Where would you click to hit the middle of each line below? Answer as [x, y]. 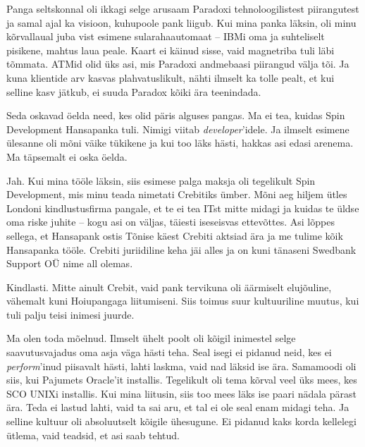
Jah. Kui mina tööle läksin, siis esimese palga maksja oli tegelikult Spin [161, 180]
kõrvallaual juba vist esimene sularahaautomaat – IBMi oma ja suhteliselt [166, 36]
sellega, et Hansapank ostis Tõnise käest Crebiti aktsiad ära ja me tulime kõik [175, 235]
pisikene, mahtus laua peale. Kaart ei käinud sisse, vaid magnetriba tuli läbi [171, 50]
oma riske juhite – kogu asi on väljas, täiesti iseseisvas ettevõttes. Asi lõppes [171, 222]
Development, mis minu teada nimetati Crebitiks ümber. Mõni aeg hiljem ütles [177, 194]
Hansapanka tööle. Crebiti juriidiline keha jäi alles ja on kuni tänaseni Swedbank [181, 249]
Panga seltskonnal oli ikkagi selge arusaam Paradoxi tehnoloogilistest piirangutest [183, 8]
